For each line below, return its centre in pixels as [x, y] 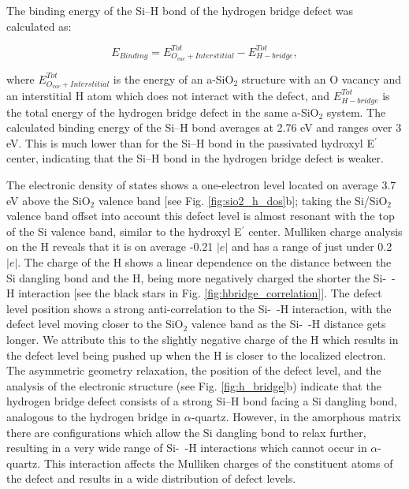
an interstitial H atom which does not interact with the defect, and [168, 95]
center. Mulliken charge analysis [325, 231]
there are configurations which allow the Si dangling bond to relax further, [186, 432]
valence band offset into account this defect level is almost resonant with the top [201, 216]
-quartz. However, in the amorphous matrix [296, 416]
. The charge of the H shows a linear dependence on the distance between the [204, 262]
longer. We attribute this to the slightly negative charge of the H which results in [203, 340]
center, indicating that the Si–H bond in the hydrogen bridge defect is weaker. [195, 158]
